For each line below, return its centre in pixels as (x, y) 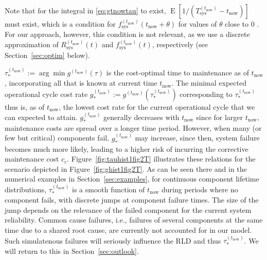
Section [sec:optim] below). (47, 55)
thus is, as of (25, 106)
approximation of (32, 44)
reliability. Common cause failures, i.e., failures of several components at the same (134, 220)
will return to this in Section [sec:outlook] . (72, 251)
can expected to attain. (41, 117)
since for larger (220, 117)
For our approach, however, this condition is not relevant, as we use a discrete (127, 34)
